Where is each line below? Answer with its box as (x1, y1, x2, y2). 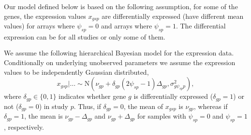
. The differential (176, 21, 226, 31)
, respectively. (4, 121, 44, 132)
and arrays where (101, 21, 152, 31)
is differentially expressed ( (133, 91, 213, 101)
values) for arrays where (4, 21, 75, 31)
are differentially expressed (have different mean (102, 11, 244, 21)
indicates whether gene (59, 91, 126, 101)
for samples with (137, 111, 186, 121)
